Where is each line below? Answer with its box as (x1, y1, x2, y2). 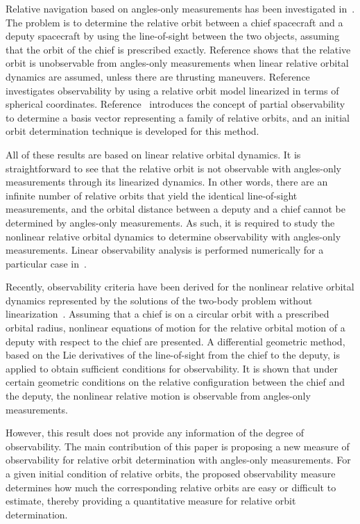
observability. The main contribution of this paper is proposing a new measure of (6, 439, 350, 453)
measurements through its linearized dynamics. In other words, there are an (6, 174, 328, 189)
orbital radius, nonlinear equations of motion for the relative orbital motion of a (6, 320, 345, 335)
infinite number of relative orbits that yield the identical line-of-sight (6, 188, 298, 202)
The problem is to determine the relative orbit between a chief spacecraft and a (6, 15, 343, 29)
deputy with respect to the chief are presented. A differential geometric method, (6, 334, 345, 348)
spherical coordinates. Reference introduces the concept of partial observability (6, 97, 345, 111)
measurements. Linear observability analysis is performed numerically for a (6, 243, 324, 257)
